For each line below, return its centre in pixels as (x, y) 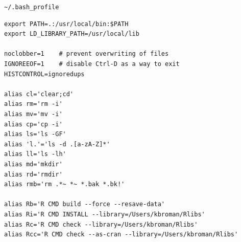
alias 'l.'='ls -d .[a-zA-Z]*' (57, 144)
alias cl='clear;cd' (39, 94)
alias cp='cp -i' (33, 124)
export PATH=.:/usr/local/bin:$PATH (66, 24)
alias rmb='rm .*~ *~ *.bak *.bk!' (65, 184)
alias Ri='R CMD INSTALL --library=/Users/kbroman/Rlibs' (105, 214)
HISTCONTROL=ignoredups (44, 74)
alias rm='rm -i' (33, 104)
